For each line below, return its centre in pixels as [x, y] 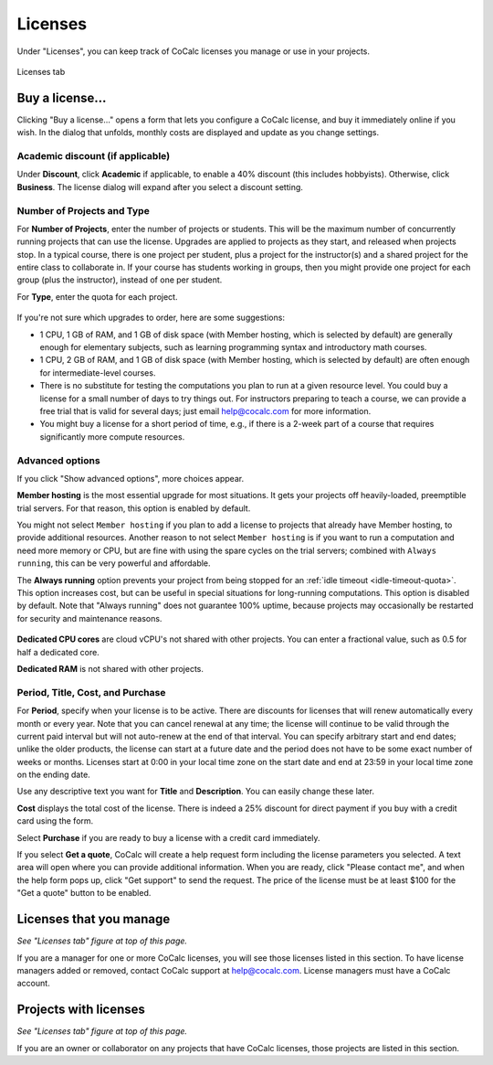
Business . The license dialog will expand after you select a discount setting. [160, 186]
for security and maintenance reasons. [89, 618]
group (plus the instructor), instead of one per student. [120, 280]
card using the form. [55, 821]
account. [33, 984]
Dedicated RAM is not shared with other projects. [110, 668]
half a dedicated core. [58, 652]
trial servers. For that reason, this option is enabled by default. [134, 508]
